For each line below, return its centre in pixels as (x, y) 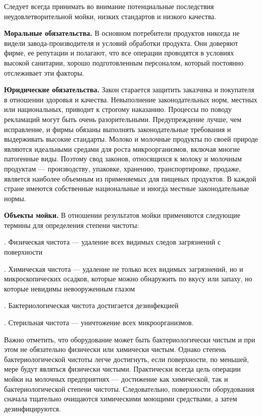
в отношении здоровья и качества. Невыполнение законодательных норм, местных (131, 99)
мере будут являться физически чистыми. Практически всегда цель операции (122, 369)
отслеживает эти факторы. (44, 72)
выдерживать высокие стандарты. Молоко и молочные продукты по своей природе (131, 139)
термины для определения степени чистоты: (72, 225)
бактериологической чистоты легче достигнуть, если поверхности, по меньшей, (126, 359)
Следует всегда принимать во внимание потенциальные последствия (109, 6)
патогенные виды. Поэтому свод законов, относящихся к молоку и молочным (123, 159)
